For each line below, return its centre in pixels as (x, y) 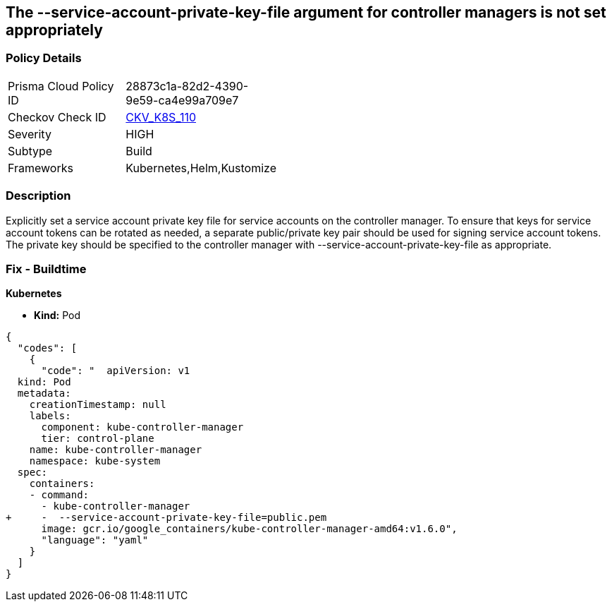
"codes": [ (47, 348)
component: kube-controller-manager (142, 427)
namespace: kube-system (95, 461)
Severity (30, 134)
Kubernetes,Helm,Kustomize (201, 168)
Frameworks (41, 168)
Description (38, 196)
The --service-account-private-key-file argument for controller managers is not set (306, 12)
